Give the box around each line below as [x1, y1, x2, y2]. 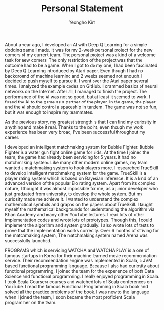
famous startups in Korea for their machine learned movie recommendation [5, 252, 157, 258]
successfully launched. [5, 237, 52, 243]
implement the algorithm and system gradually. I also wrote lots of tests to [5, 222, 154, 228]
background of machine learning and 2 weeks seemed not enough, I [5, 73, 143, 78]
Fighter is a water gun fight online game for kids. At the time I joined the [5, 149, 150, 155]
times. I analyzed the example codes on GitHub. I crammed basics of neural [5, 83, 158, 89]
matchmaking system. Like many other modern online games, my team [5, 159, 148, 165]
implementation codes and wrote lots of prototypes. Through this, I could [5, 217, 153, 223]
